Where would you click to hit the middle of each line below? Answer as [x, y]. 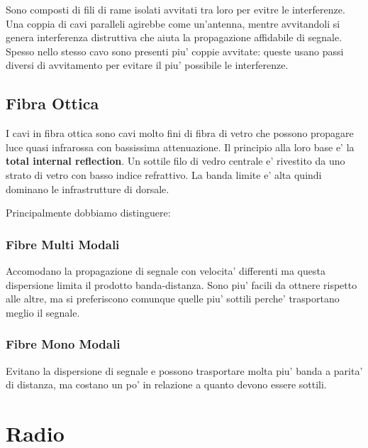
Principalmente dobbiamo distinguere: [88, 213]
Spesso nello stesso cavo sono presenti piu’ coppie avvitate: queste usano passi [175, 51]
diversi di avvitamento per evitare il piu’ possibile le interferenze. [147, 65]
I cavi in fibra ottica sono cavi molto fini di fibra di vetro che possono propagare [180, 133]
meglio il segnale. [43, 312]
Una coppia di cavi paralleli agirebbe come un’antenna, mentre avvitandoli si [173, 23]
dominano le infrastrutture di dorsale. [88, 189]
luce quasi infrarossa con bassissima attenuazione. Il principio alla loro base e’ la [180, 147]
